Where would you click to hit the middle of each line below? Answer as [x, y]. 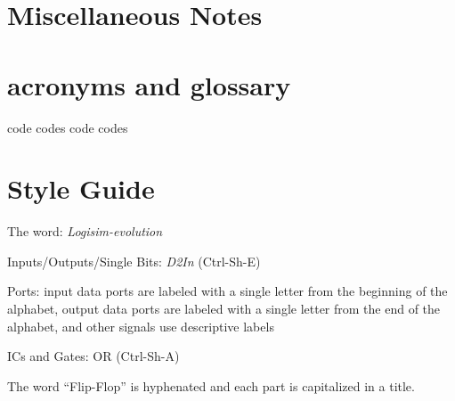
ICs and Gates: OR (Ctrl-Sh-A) [93, 356]
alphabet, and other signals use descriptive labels [141, 326]
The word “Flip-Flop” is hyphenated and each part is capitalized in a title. [211, 385]
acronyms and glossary [149, 84]
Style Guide [81, 188]
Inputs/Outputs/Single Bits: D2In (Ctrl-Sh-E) [134, 261]
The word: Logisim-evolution [85, 231]
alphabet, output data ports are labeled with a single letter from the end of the [224, 308]
